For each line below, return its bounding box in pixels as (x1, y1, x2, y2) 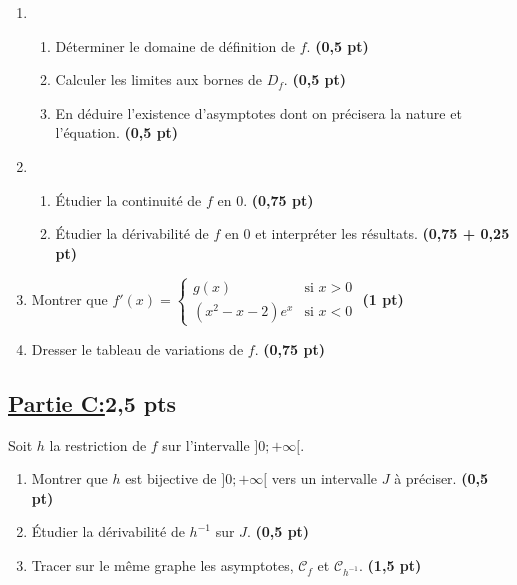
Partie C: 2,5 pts (8, 387, 177, 418)
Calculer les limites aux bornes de (55, 69, 262, 90)
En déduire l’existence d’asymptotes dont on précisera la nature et (55, 102, 462, 123)
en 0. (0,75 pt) (217, 189, 314, 210)
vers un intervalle (271, 468, 378, 489)
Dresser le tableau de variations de (31, 338, 244, 359)
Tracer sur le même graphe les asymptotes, (31, 555, 294, 576)
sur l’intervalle (162, 434, 250, 455)
